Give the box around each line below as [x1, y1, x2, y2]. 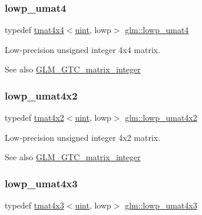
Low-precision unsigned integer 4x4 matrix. [5, 43, 161, 55]
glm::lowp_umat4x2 [125, 111, 197, 124]
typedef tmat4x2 [5, 111, 64, 124]
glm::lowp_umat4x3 [125, 199, 197, 211]
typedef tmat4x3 [5, 199, 64, 211]
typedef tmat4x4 [5, 24, 64, 36]
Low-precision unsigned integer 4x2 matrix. [5, 131, 161, 143]
